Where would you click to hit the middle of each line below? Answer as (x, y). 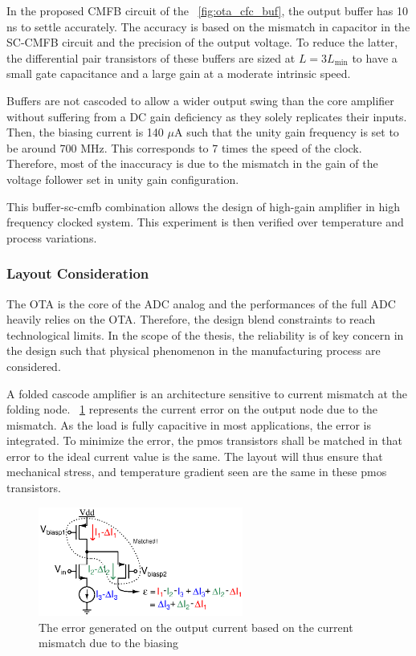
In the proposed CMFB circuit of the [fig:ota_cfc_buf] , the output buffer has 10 (208, 10)
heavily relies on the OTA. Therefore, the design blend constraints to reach (191, 319)
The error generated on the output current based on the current (196, 627)
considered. (34, 366)
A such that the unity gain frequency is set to (286, 132)
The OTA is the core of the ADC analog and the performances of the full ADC (201, 303)
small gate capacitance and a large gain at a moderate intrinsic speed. (179, 73)
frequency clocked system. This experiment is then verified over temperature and (205, 222)
